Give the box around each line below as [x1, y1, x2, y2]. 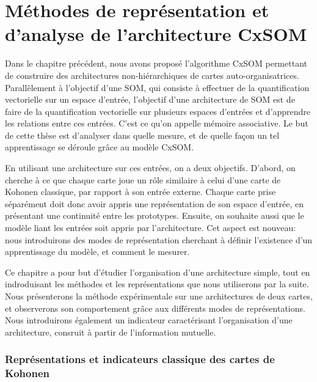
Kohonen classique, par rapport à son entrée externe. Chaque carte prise [5, 185, 276, 198]
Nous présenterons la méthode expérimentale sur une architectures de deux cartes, [5, 290, 313, 302]
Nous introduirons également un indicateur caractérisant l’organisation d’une [5, 314, 293, 326]
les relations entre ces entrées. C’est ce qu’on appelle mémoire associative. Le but [5, 117, 308, 130]
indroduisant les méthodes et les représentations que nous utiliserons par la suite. [5, 277, 309, 290]
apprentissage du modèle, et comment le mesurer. [5, 245, 190, 258]
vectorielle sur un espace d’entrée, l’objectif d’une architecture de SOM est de [5, 93, 295, 106]
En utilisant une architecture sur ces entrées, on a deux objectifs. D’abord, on [5, 161, 296, 174]
